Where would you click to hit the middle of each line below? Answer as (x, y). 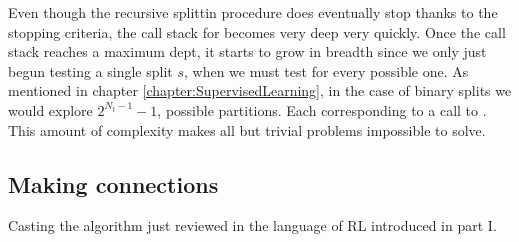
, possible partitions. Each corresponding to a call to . (322, 109)
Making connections (113, 183)
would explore (50, 109)
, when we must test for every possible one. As (326, 70)
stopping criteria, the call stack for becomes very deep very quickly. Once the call (257, 31)
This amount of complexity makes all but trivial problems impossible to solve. (247, 129)
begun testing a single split (90, 70)
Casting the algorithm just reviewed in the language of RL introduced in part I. (252, 225)
